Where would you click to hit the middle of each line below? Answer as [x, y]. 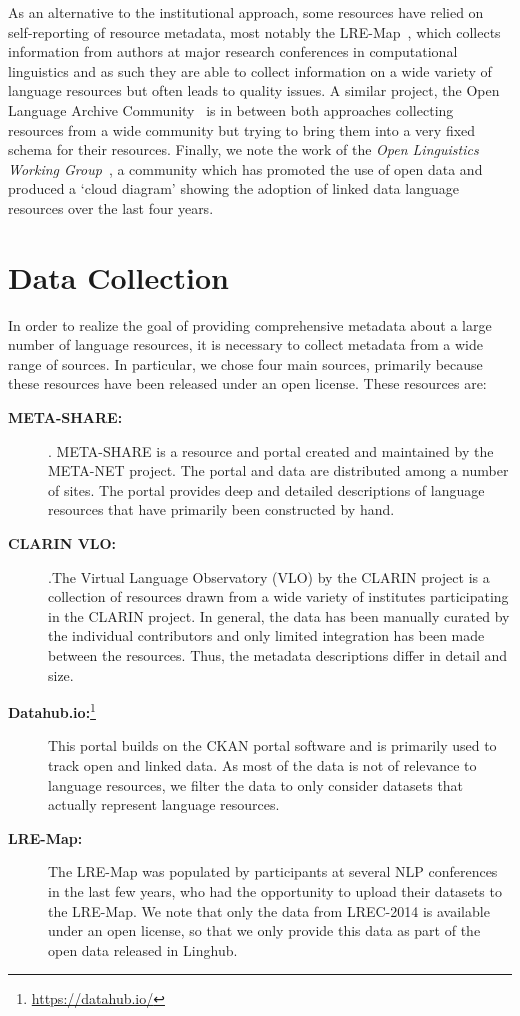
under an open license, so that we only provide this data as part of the [264, 930]
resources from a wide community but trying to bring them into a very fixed [242, 129]
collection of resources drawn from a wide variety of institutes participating [278, 596]
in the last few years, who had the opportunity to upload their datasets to [275, 890]
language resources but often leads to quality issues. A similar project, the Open [254, 90]
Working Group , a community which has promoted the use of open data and [245, 168]
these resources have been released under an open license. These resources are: [247, 383]
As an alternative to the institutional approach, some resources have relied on [246, 12]
